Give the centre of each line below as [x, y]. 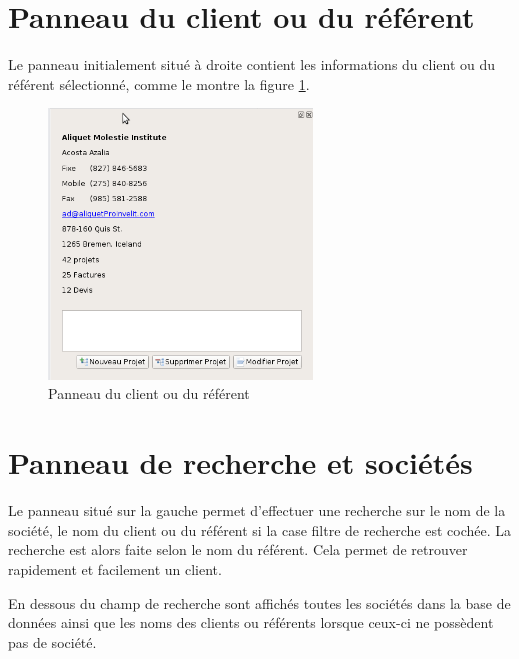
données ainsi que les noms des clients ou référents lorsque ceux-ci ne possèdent [251, 622]
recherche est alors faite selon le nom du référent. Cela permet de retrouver [238, 549]
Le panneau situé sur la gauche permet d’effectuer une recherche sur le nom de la [257, 510]
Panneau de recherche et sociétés [240, 462]
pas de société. [52, 641]
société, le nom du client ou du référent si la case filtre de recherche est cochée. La [260, 529]
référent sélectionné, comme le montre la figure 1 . [159, 83]
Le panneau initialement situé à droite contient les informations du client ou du [252, 64]
